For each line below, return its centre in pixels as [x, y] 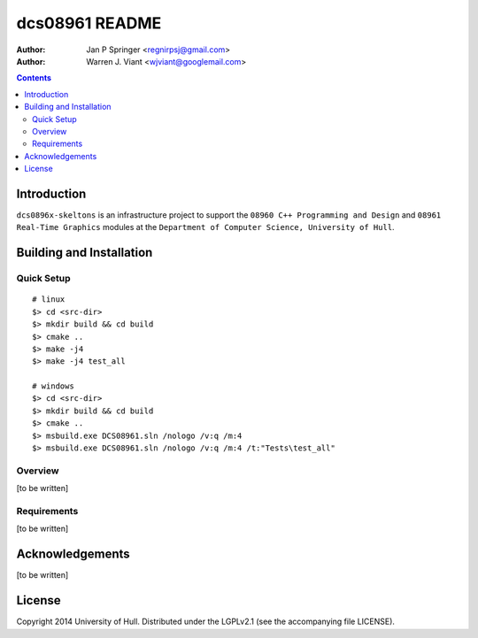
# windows [53, 386]
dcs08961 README [89, 23]
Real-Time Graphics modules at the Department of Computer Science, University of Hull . [205, 227]
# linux [49, 300]
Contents [34, 78]
